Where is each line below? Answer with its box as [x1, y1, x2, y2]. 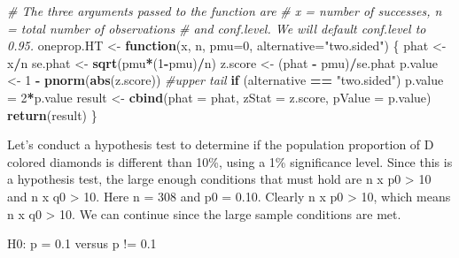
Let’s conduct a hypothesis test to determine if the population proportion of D [7, 135, 434, 154]
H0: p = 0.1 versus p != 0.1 [7, 234, 157, 253]
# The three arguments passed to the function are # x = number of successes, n [7, 2, 442, 19]
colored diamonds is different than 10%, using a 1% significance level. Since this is [7, 152, 453, 171]
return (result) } [7, 105, 97, 124]
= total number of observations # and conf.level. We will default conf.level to [7, 19, 426, 37]
